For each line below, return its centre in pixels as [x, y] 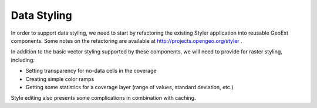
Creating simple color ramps [60, 79]
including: [23, 60]
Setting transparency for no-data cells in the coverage [91, 71]
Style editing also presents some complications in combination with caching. [103, 98]
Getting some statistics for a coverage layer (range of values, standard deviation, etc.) [130, 87]
